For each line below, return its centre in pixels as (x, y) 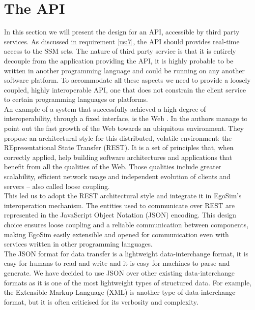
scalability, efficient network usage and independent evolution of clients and (117, 176)
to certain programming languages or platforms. (76, 99)
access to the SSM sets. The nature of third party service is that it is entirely (120, 51)
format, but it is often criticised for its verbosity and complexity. (101, 301)
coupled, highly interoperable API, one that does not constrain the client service (125, 89)
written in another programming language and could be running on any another (124, 70)
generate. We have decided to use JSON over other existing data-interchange (119, 272)
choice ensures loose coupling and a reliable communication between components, (126, 224)
